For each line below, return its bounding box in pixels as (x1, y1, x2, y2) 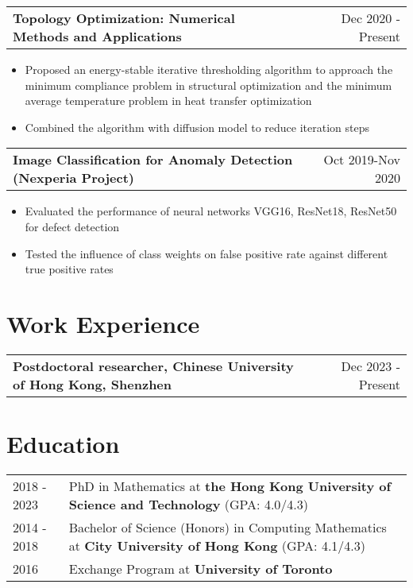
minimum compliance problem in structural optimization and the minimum (25, 76, 392, 93)
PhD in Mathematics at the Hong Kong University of (68, 477, 392, 495)
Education (6, 427, 120, 460)
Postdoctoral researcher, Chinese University (13, 356, 294, 375)
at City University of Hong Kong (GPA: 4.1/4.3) (68, 536, 365, 555)
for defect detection (25, 218, 120, 234)
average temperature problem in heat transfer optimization (25, 92, 312, 109)
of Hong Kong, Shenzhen (13, 374, 172, 393)
